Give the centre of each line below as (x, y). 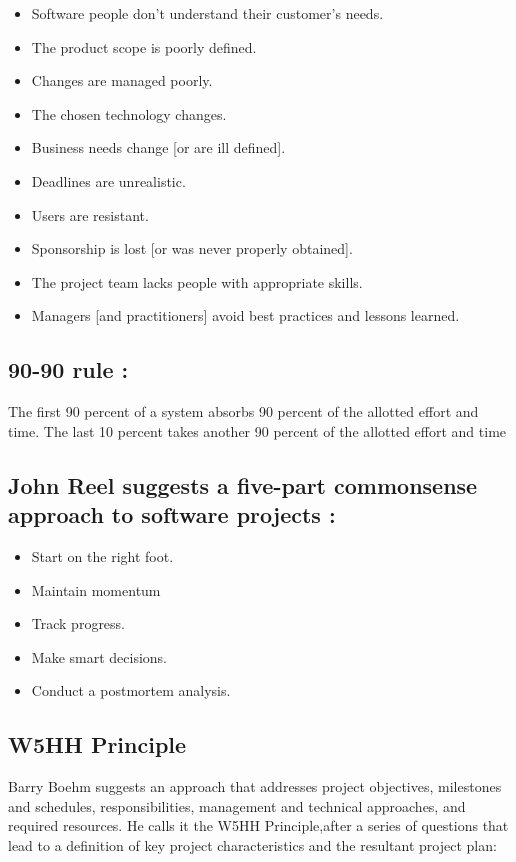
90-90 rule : (68, 369)
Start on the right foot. (102, 555)
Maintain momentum (96, 589)
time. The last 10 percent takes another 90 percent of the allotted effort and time (257, 430)
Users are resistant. (90, 214)
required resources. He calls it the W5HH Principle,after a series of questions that (258, 825)
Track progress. (78, 623)
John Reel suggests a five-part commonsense (243, 484)
